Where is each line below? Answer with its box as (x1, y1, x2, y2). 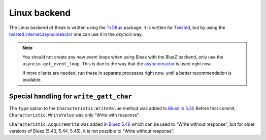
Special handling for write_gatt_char (9, 92, 133, 100)
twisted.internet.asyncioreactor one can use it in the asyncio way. (9, 31, 143, 37)
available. (22, 77, 42, 83)
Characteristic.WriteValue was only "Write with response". (9, 112, 140, 118)
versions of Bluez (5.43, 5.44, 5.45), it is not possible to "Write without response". (9, 128, 175, 134)
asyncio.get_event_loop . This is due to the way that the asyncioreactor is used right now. (22, 61, 212, 67)
